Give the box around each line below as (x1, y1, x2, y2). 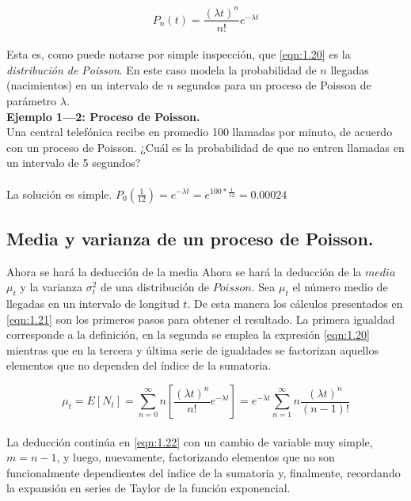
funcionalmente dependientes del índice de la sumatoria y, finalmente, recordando (6, 464, 401, 480)
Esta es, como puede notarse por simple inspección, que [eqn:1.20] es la (6, 46, 351, 63)
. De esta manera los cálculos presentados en (187, 295, 403, 312)
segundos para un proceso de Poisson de (177, 77, 371, 93)
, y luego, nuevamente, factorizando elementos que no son (56, 449, 335, 465)
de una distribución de (101, 279, 210, 295)
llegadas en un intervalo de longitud (6, 295, 180, 312)
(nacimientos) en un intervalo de (6, 77, 164, 93)
